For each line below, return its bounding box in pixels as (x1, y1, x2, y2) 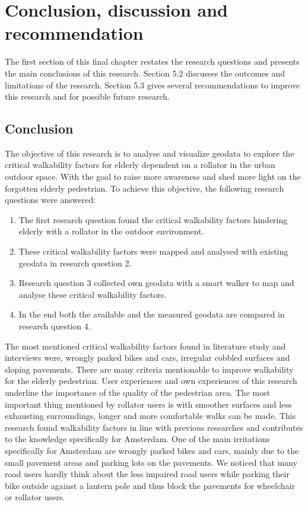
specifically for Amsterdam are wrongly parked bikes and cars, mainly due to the (5, 444, 299, 456)
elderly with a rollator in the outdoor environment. (18, 225, 204, 237)
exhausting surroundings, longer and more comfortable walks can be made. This (5, 409, 296, 422)
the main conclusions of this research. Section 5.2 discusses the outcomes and (5, 66, 285, 79)
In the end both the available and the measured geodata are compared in (18, 308, 285, 320)
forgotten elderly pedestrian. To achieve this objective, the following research (5, 182, 284, 194)
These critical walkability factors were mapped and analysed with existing (18, 245, 288, 258)
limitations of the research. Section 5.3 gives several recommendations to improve (5, 78, 300, 91)
